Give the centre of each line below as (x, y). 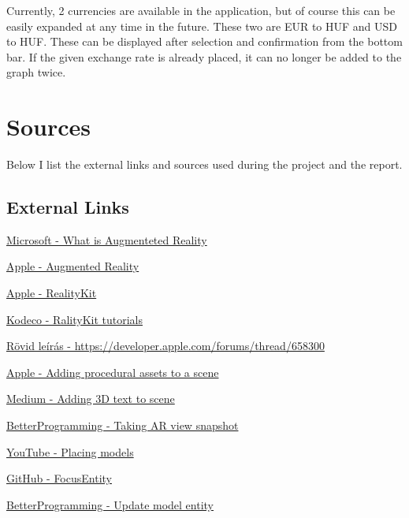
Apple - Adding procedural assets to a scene (113, 372)
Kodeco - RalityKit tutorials (74, 319)
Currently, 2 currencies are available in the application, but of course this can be (201, 10)
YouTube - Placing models (70, 451)
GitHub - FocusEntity (59, 478)
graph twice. (36, 72)
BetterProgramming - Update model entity (110, 504)
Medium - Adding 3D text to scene (91, 399)
